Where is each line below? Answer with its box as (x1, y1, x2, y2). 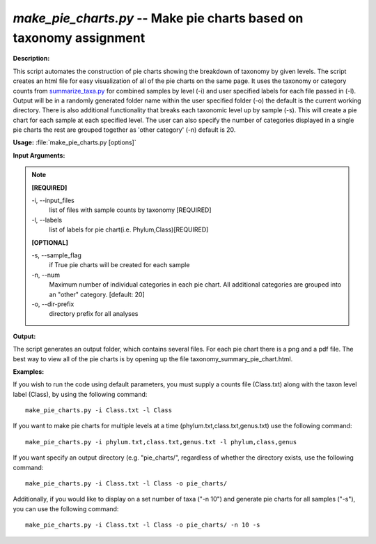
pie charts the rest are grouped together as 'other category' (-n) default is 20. (13, 126, 236, 134)
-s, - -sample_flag (31, 251, 81, 259)
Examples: (13, 367, 45, 376)
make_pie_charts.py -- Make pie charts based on (13, 10, 304, 26)
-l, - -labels (31, 216, 63, 224)
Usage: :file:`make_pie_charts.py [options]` (13, 138, 136, 146)
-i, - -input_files (31, 196, 75, 205)
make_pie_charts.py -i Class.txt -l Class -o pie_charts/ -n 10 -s (25, 521, 260, 529)
